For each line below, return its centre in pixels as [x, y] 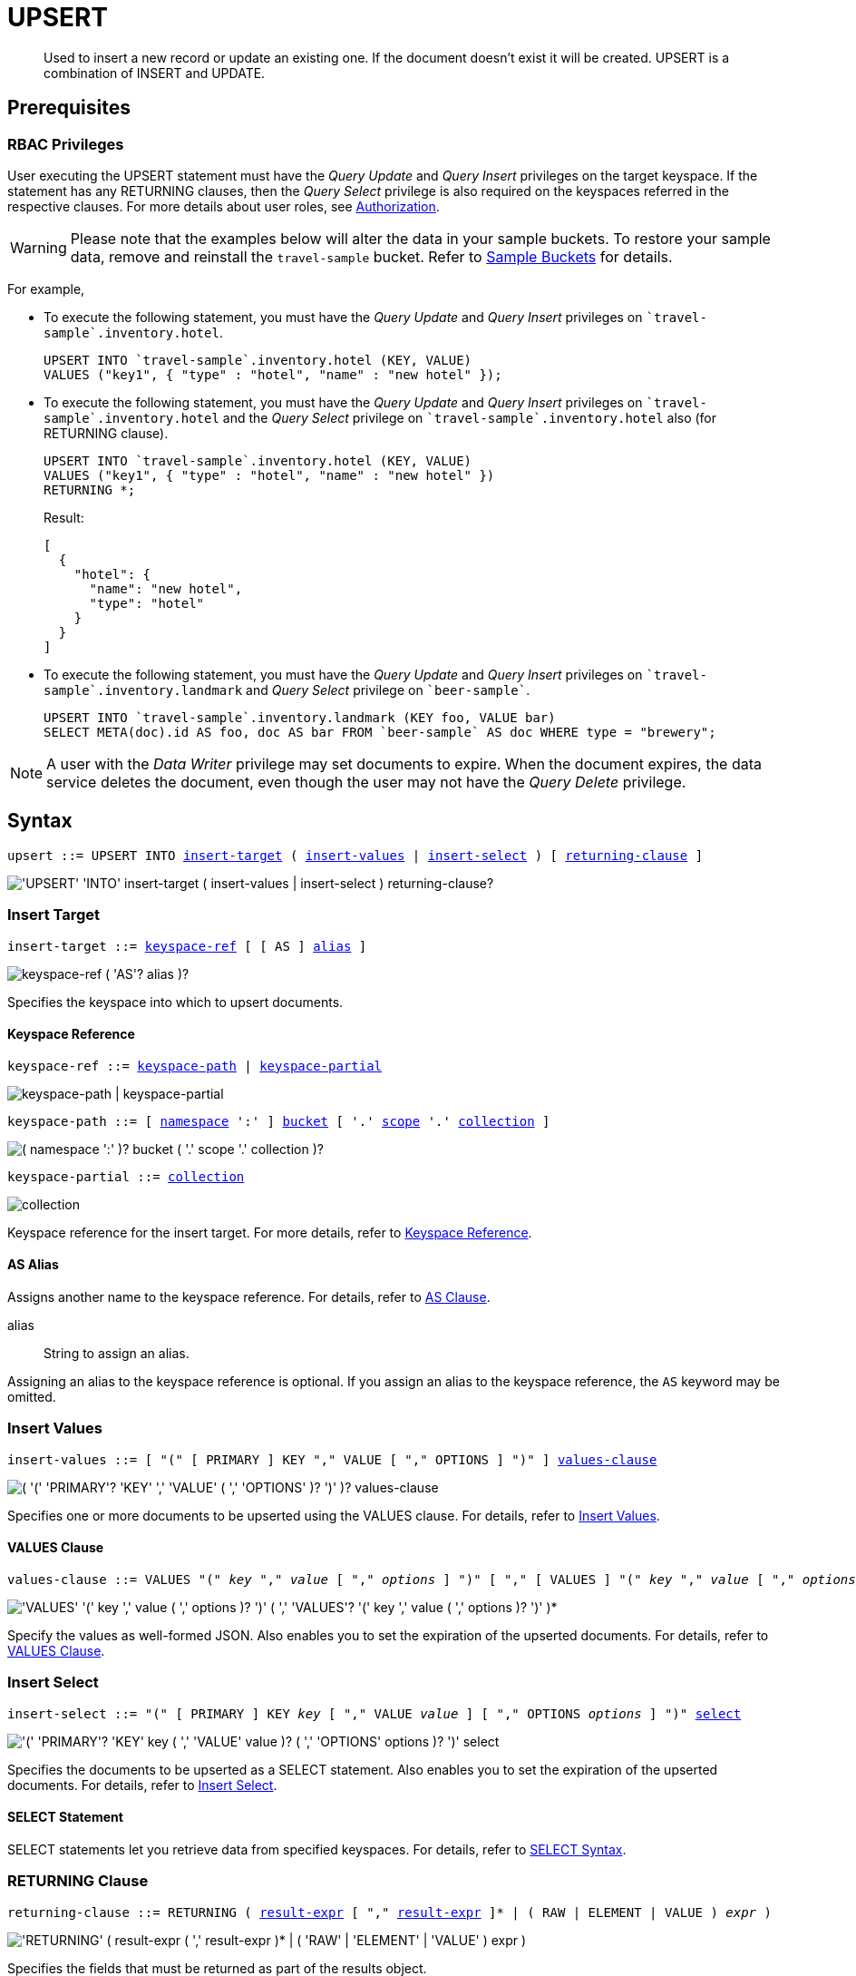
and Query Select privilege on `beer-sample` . [388, 690]
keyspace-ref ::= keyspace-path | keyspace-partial [195, 1066]
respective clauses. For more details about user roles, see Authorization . [224, 206]
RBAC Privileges [66, 144]
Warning [39, 247]
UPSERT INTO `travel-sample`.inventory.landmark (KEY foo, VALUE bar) [300, 717]
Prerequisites [69, 108]
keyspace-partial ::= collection [126, 1176]
